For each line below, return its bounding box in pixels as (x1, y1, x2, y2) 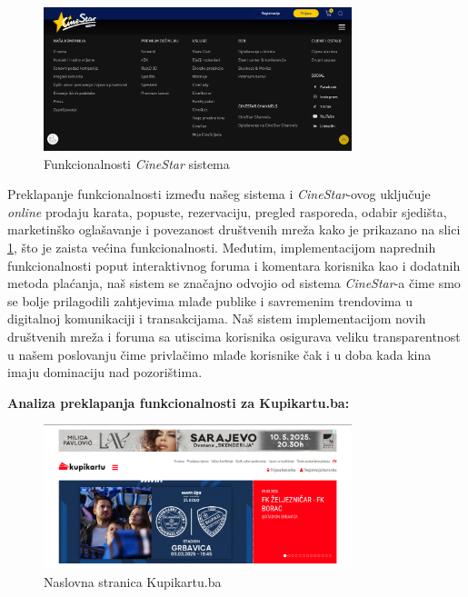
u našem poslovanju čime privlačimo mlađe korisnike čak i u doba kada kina (7, 344, 432, 363)
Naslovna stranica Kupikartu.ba (44, 572, 222, 591)
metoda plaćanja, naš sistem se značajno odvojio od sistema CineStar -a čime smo (7, 274, 461, 293)
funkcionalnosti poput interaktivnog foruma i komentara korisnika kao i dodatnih (7, 255, 461, 274)
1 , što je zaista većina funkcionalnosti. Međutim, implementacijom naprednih (7, 237, 436, 256)
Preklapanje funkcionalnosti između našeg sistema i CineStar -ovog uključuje (7, 184, 431, 204)
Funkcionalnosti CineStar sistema (44, 154, 230, 173)
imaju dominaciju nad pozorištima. (7, 363, 203, 382)
